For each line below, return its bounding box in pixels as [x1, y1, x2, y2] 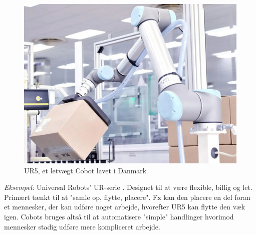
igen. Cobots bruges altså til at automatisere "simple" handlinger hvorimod [4, 211, 234, 221]
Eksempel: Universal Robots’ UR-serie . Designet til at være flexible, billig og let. [4, 182, 252, 192]
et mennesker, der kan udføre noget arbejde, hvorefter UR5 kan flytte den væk [4, 201, 245, 212]
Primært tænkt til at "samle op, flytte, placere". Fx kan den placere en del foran [4, 191, 250, 202]
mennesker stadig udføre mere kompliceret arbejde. [4, 221, 160, 231]
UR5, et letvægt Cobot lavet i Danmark [24, 165, 147, 175]
